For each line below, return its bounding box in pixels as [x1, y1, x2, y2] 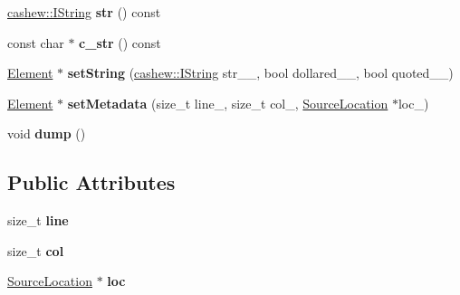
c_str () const [79, 33, 161, 52]
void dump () [7, 124, 86, 143]
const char [7, 33, 64, 52]
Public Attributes [7, 168, 176, 196]
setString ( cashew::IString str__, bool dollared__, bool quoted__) [67, 63, 454, 82]
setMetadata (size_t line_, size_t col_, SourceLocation [67, 93, 388, 112]
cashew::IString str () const [7, 3, 161, 21]
